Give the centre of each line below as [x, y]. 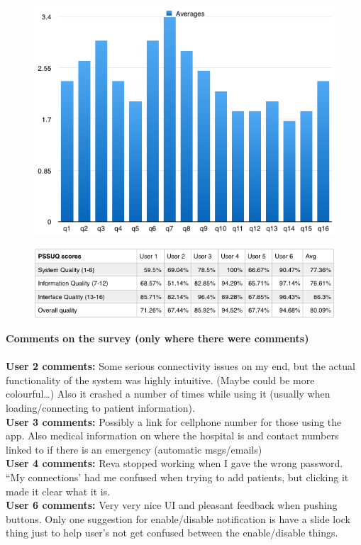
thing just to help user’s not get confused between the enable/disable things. [172, 533]
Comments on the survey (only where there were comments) [157, 338]
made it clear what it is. [58, 491]
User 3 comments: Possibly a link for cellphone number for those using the [174, 421]
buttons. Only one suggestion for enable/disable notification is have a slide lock [178, 518]
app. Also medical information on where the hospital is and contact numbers [172, 436]
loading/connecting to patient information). [100, 408]
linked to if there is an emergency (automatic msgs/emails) [134, 449]
